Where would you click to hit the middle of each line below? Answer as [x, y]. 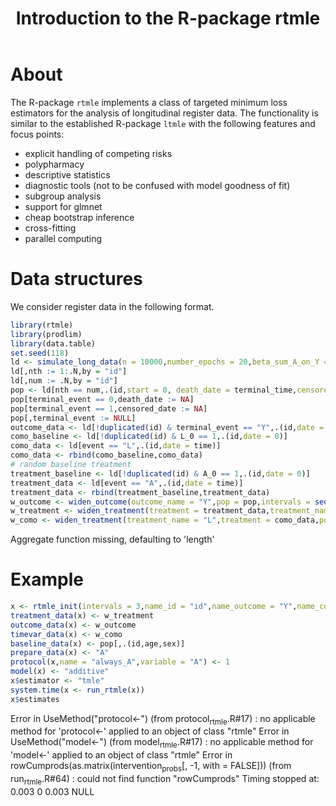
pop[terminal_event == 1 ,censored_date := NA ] [109, 408]
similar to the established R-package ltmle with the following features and [163, 123]
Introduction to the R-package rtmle [168, 18]
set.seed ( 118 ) [40, 353]
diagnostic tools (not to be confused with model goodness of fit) [157, 185]
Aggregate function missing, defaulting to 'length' [112, 539]
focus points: [37, 134]
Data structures [76, 279]
